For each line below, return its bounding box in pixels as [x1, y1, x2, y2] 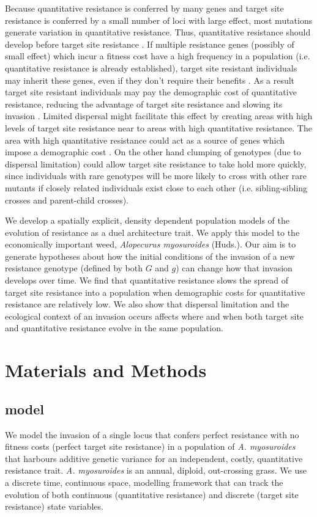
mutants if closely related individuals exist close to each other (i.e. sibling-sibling [5, 181, 308, 194]
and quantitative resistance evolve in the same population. [5, 321, 223, 334]
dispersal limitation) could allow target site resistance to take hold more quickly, [5, 157, 307, 170]
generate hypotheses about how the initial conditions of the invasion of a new [5, 249, 295, 262]
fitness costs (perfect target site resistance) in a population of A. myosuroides [5, 440, 296, 453]
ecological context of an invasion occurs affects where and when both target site [5, 309, 304, 322]
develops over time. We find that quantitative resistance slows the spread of [5, 274, 288, 287]
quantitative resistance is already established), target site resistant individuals [5, 61, 297, 74]
